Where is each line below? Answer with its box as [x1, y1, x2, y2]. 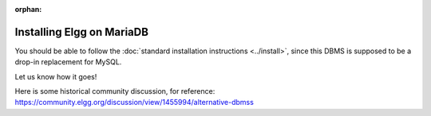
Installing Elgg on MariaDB [14, 25, 149, 39]
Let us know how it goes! [14, 72, 97, 81]
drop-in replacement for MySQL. [14, 57, 122, 67]
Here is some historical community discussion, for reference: [14, 87, 215, 96]
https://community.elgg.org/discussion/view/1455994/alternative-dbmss [14, 98, 255, 107]
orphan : [14, 5, 42, 14]
